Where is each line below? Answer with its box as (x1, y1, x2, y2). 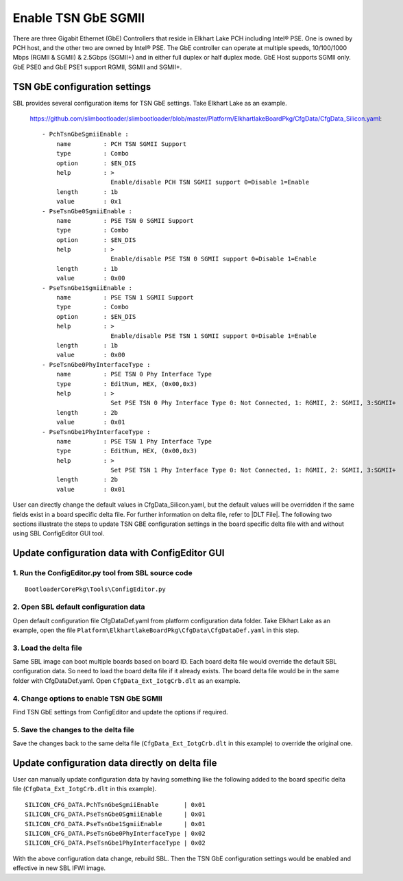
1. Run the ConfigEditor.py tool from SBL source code (12, 568, 193, 578)
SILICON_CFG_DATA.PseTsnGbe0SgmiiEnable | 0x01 (25, 810, 206, 819)
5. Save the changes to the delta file (12, 725, 135, 734)
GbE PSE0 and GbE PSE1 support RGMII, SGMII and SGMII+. (12, 62, 182, 71)
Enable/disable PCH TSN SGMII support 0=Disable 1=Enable (110, 178, 310, 186)
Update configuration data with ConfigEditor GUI (12, 547, 225, 559)
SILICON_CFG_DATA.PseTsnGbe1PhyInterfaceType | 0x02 (25, 839, 206, 847)
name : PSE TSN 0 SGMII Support (56, 217, 195, 224)
